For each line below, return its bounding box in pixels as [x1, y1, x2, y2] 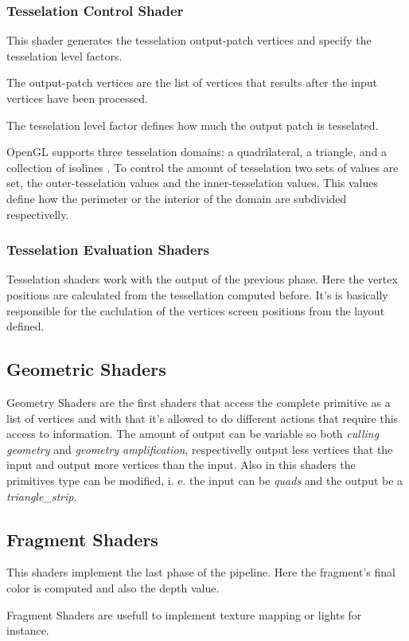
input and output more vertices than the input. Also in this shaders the [6, 456, 356, 473]
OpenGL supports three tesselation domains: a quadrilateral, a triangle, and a [6, 143, 388, 160]
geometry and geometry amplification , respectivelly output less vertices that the [6, 440, 393, 457]
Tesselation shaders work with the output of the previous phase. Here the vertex [6, 271, 398, 287]
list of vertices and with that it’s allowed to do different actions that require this [6, 409, 399, 426]
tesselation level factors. [6, 47, 123, 64]
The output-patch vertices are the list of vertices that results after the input [6, 74, 378, 91]
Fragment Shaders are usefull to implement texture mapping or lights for [6, 606, 362, 623]
